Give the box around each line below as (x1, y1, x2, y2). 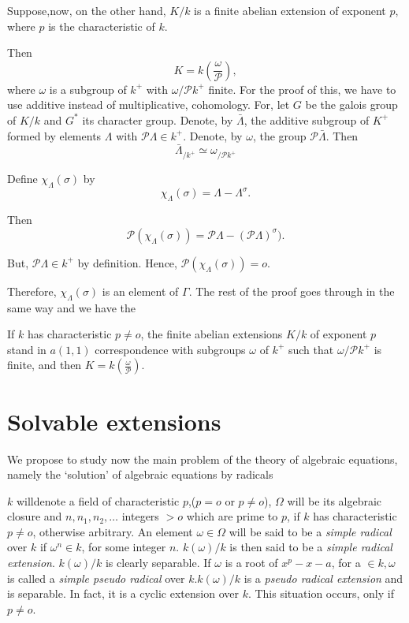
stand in (7, 341, 46, 357)
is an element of (102, 282, 179, 299)
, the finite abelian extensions (140, 326, 283, 342)
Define (7, 170, 38, 187)
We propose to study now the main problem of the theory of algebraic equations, (7, 450, 398, 467)
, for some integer (81, 539, 166, 555)
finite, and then (7, 356, 82, 373)
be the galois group (305, 96, 398, 113)
